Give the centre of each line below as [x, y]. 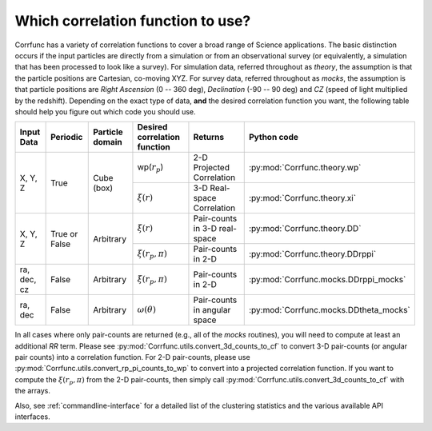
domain [108, 142]
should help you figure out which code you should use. [105, 111]
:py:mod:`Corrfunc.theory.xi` [302, 198]
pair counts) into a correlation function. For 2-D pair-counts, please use [133, 357]
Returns [209, 138]
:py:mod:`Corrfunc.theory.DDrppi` [312, 254]
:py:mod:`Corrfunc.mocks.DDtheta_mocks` [330, 310]
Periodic [67, 138]
